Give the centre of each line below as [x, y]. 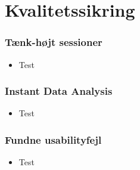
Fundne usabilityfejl [53, 139]
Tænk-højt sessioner [54, 42]
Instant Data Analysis [59, 91]
